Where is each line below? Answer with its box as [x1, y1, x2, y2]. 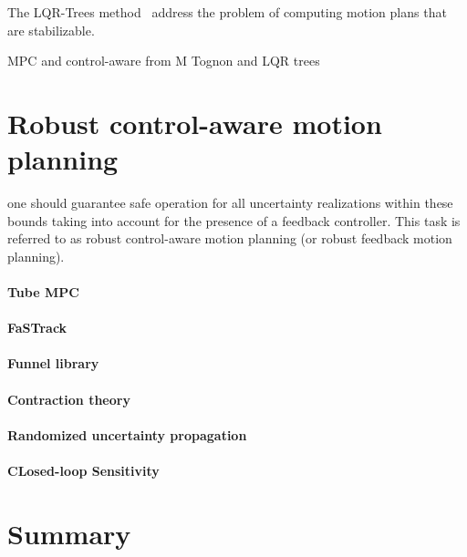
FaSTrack [7, 318, 67, 337]
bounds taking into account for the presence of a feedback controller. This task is [7, 211, 461, 230]
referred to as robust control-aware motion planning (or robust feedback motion [7, 229, 452, 248]
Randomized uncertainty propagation [7, 425, 247, 444]
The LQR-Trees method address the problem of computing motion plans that [7, 3, 447, 21]
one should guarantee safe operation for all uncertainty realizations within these [7, 193, 453, 212]
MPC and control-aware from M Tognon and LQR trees [7, 51, 320, 70]
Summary [7, 514, 131, 552]
